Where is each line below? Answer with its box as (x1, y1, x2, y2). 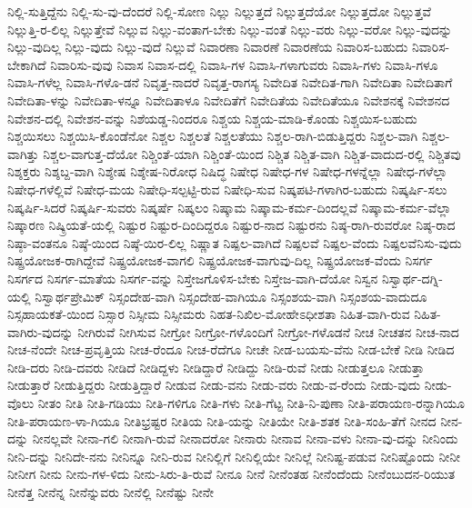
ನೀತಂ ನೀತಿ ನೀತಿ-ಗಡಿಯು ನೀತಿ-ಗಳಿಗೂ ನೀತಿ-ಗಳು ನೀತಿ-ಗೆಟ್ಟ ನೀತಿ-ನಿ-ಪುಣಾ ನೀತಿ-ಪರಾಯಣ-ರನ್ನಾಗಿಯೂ (37, 393, 465, 413)
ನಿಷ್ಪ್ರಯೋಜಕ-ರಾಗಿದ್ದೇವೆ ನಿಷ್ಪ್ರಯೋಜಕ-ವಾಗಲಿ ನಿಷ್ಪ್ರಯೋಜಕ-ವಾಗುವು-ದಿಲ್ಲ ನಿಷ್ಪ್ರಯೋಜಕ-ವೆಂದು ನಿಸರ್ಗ (7, 251, 433, 270)
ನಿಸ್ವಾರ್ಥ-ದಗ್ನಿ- (381, 268, 443, 287)
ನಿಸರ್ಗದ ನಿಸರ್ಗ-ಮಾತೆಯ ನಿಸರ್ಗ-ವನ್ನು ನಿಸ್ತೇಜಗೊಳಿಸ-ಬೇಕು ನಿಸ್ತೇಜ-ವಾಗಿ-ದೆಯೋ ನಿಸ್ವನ (7, 268, 378, 287)
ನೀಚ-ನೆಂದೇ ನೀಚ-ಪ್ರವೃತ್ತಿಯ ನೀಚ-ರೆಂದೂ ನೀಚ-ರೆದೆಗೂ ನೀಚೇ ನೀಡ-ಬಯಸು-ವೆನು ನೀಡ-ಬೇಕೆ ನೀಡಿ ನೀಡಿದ (7, 340, 455, 359)
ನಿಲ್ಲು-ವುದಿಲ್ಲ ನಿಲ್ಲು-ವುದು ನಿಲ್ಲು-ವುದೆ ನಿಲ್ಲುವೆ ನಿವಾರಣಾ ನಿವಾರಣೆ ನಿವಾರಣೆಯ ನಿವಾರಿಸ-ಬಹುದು (7, 37, 408, 56)
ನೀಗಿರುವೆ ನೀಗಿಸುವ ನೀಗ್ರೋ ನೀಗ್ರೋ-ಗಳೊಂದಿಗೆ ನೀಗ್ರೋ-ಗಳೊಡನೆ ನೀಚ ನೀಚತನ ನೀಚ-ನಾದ (77, 322, 459, 341)
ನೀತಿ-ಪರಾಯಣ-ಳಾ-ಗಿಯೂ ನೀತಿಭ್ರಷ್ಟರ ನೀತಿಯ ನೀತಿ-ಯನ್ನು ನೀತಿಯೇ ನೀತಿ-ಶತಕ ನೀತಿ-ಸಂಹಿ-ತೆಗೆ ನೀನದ (7, 411, 437, 430)
